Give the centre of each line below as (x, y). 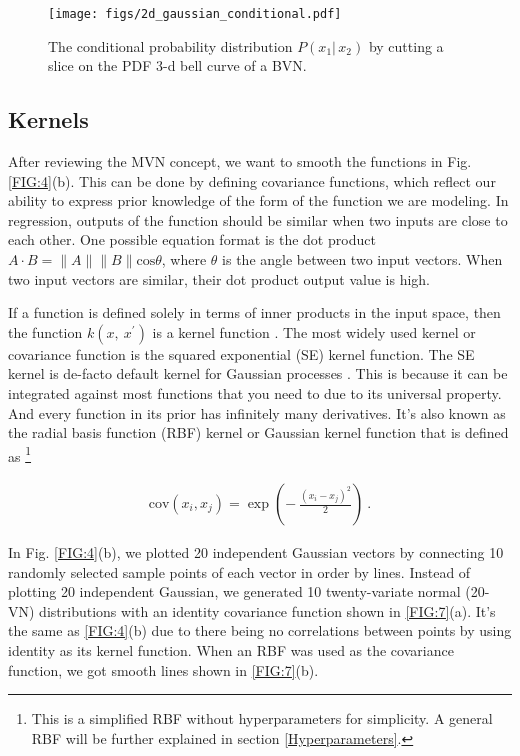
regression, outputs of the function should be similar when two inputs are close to (258, 219)
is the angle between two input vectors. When (362, 259)
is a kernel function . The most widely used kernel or (314, 331)
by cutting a (406, 45)
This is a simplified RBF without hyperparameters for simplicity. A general (262, 718)
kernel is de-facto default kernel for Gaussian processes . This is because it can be (258, 373)
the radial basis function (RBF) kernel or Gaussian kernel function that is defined (258, 432)
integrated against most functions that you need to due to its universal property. (255, 392)
